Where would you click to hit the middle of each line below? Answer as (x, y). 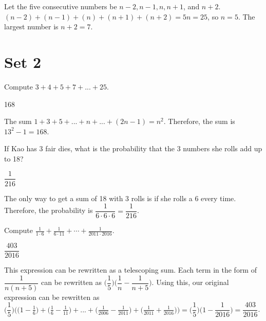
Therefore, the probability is (49, 210)
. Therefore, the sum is (199, 121)
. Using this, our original (190, 282)
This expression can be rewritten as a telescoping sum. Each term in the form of (130, 270)
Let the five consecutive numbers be (61, 6)
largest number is (31, 26)
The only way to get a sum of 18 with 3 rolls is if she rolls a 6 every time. (120, 198)
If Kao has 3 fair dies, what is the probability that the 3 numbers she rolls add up (133, 148)
